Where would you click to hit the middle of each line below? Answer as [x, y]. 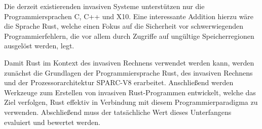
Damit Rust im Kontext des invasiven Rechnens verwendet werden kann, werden [129, 62]
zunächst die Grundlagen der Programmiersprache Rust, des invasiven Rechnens [128, 72]
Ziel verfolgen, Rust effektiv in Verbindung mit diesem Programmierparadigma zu [131, 102]
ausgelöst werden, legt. [39, 46]
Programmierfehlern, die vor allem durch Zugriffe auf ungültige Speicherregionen [129, 36]
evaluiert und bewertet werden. [52, 122]
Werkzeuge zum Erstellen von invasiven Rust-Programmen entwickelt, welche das [130, 92]
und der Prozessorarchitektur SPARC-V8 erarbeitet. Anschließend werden [119, 82]
